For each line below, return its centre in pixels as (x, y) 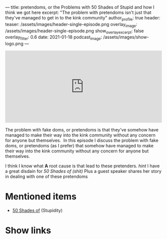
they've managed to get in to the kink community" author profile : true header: (83, 18)
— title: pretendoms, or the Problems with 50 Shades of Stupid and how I (80, 7)
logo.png (14, 44)
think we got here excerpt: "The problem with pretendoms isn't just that (78, 12)
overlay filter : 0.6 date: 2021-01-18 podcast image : (54, 38)
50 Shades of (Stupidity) (38, 211)
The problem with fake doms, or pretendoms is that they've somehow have (82, 130)
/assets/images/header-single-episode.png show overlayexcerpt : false (75, 31)
